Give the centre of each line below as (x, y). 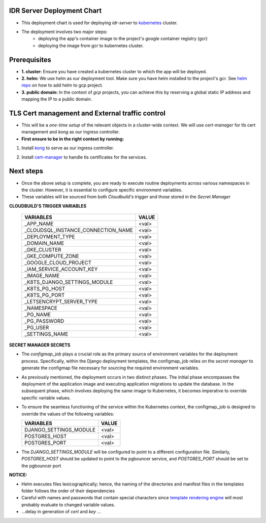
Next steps (26, 171)
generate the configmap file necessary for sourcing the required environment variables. (110, 368)
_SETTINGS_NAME (46, 334)
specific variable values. (46, 397)
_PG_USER (37, 328)
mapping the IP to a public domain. (57, 99)
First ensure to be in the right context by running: (73, 139)
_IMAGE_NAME (42, 276)
